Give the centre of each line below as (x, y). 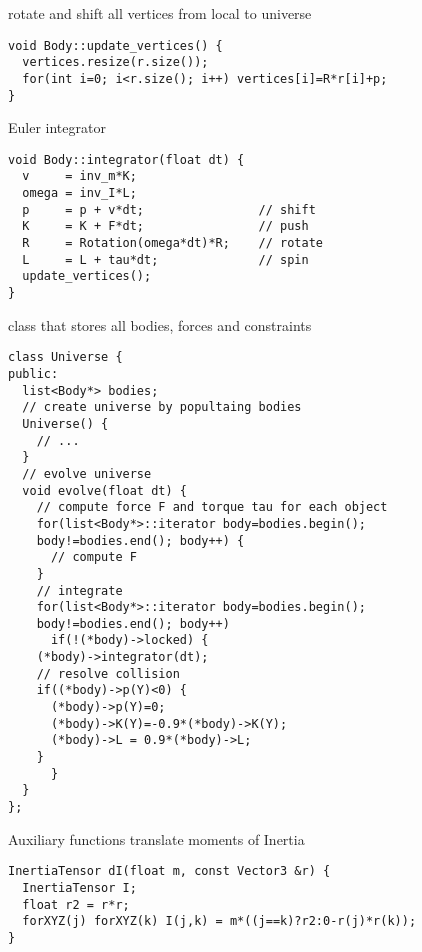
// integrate (79, 590)
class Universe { (65, 357)
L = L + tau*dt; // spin (165, 259)
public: (33, 373)
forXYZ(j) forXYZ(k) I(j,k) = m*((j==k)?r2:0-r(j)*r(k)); (219, 921)
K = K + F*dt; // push (165, 226)
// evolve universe (87, 473)
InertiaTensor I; (79, 887)
